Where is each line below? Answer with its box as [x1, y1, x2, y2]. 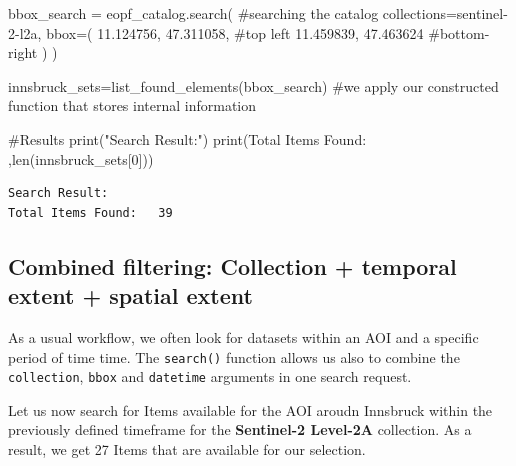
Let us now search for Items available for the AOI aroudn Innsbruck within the [8, 399, 493, 420]
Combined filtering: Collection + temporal [8, 250, 457, 281]
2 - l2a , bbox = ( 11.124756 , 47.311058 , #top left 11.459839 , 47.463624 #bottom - [8, 22, 490, 43]
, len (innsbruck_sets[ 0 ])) [8, 148, 154, 169]
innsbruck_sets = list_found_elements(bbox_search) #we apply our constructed [8, 75, 499, 96]
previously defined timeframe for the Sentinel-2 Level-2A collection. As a [8, 419, 472, 440]
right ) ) [8, 42, 58, 63]
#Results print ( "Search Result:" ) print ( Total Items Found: [8, 128, 367, 149]
